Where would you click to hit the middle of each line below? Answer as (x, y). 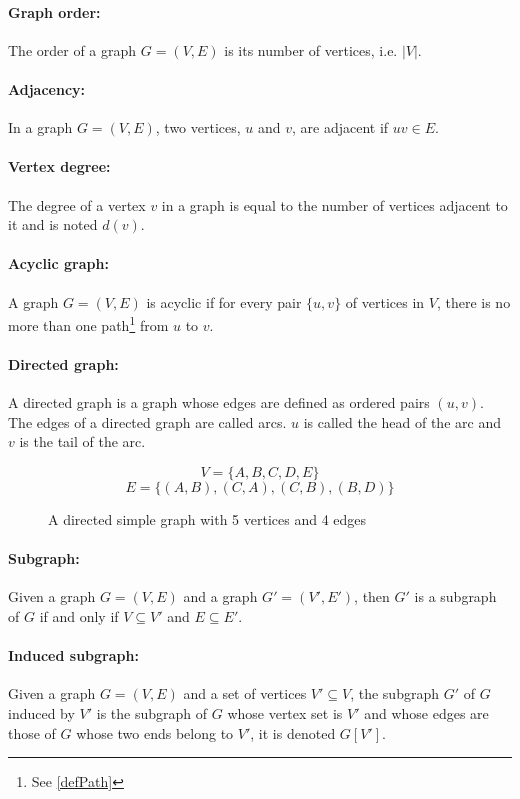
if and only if (79, 615)
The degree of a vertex (77, 204)
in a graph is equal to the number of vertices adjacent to (334, 204)
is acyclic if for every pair (224, 301)
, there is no (473, 301)
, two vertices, (198, 127)
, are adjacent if (340, 127)
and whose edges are (426, 712)
